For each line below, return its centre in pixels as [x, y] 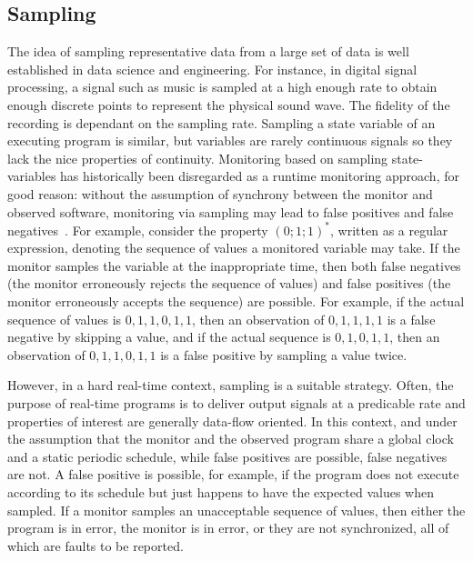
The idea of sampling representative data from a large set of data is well [208, 51]
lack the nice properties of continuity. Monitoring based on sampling [198, 158]
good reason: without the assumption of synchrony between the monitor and [220, 193]
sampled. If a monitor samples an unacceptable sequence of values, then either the [236, 510]
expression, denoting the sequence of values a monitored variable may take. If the [234, 248]
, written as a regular [389, 230]
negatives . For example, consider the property [138, 230]
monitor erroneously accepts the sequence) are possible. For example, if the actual [236, 301]
